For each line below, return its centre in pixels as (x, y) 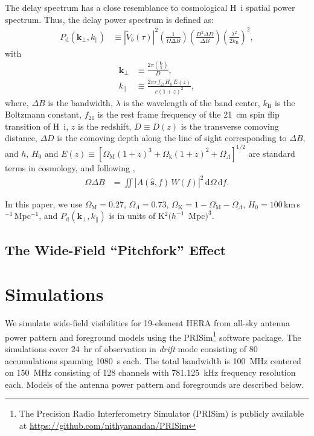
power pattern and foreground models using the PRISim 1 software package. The (153, 336)
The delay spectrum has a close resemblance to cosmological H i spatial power (150, 7)
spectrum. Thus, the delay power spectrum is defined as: (109, 19)
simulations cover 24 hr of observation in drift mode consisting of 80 (131, 349)
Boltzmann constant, (43, 114)
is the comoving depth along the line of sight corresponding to (172, 138)
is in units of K (137, 216)
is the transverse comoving (230, 126)
